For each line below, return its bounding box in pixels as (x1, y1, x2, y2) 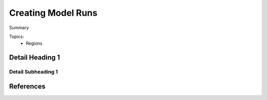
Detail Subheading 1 (9, 68, 58, 75)
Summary (9, 25, 29, 31)
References (9, 82, 45, 91)
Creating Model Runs (9, 7, 97, 18)
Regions (26, 40, 43, 46)
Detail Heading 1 (9, 53, 60, 62)
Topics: (9, 33, 24, 39)
